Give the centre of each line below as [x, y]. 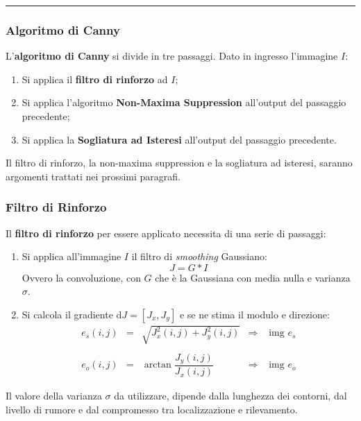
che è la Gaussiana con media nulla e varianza [253, 277]
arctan [158, 365]
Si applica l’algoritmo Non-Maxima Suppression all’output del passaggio [184, 102]
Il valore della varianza [54, 396]
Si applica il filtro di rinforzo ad [95, 79]
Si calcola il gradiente [67, 314]
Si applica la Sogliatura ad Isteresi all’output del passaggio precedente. [179, 139]
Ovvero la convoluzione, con [81, 277]
